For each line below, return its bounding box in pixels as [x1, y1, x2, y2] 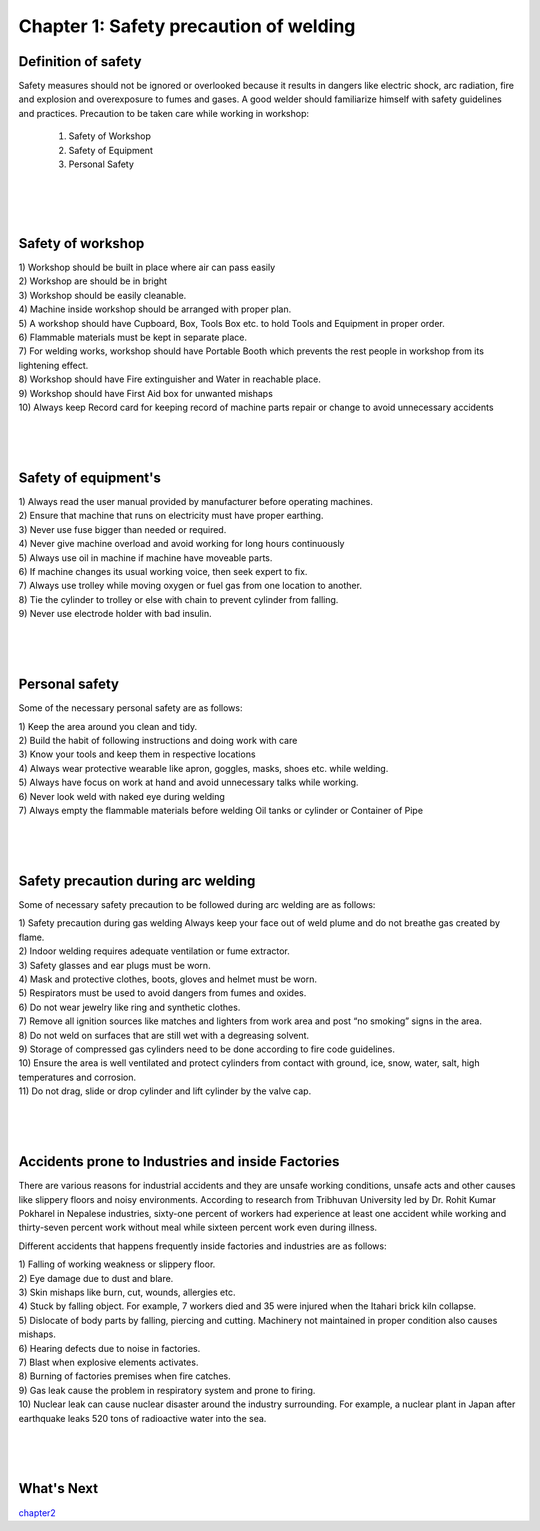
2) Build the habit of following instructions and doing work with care [18, 735, 298, 747]
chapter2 [18, 1506, 57, 1519]
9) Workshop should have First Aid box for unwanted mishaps [18, 387, 274, 399]
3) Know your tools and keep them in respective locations [18, 748, 256, 760]
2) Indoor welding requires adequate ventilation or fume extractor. [18, 945, 290, 957]
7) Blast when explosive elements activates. [18, 1356, 199, 1368]
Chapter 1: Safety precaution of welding [18, 15, 356, 37]
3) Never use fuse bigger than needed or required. [18, 523, 227, 535]
